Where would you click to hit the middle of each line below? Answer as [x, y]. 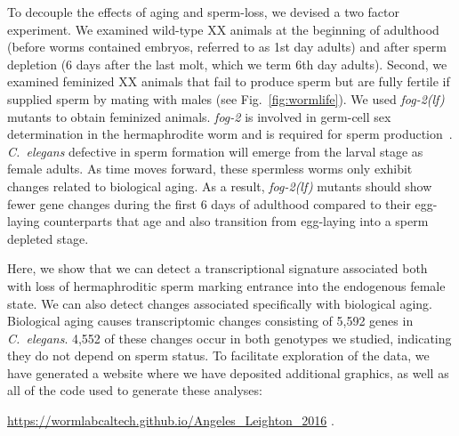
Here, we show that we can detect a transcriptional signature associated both [217, 268]
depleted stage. [48, 238]
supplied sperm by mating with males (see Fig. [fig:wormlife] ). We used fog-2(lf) [226, 98]
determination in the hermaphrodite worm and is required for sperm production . [230, 134]
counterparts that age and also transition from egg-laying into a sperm [236, 221]
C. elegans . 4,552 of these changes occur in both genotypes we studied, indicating [229, 338]
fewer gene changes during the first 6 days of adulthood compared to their [209, 203]
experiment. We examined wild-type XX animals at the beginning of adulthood [223, 29]
